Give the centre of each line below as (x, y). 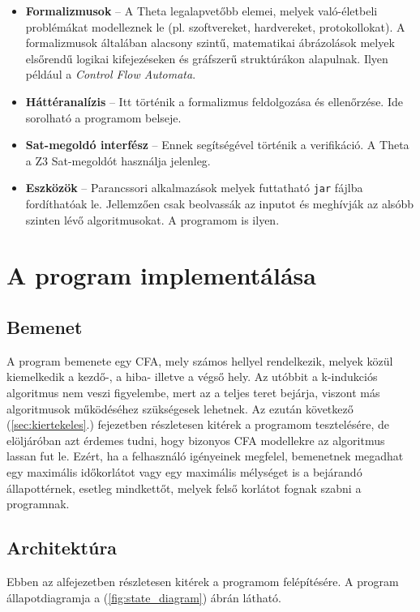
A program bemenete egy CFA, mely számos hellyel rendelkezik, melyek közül (200, 360)
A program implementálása (161, 275)
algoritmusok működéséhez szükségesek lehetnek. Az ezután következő (180, 408)
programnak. (38, 504)
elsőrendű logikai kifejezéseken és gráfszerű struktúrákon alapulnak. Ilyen (207, 58)
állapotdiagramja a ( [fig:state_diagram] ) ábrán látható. (144, 597)
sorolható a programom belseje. (103, 117)
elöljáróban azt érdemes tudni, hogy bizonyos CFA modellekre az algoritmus (196, 440)
